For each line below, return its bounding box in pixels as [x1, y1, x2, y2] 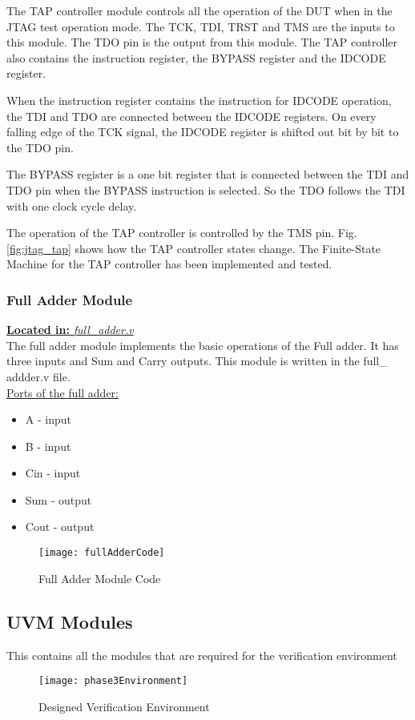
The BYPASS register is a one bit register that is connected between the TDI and [6, 166, 409, 183]
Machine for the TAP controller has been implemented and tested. [6, 255, 332, 272]
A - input [25, 411, 71, 428]
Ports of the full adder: [6, 384, 119, 400]
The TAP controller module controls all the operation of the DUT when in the [6, 2, 393, 18]
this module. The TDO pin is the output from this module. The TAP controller [6, 34, 398, 50]
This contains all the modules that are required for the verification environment [6, 646, 397, 663]
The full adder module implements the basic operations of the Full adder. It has [6, 336, 399, 353]
